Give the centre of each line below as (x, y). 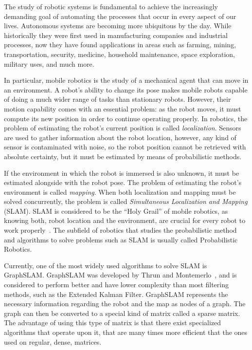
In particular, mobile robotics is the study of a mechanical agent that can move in (126, 80)
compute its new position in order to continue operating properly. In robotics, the (126, 118)
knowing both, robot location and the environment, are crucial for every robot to (125, 220)
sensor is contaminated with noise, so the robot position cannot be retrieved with (125, 147)
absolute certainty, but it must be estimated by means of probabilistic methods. (123, 156)
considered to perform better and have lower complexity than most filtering (116, 285)
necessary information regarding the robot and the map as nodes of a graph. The (125, 304)
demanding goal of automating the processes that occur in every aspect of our (120, 16)
